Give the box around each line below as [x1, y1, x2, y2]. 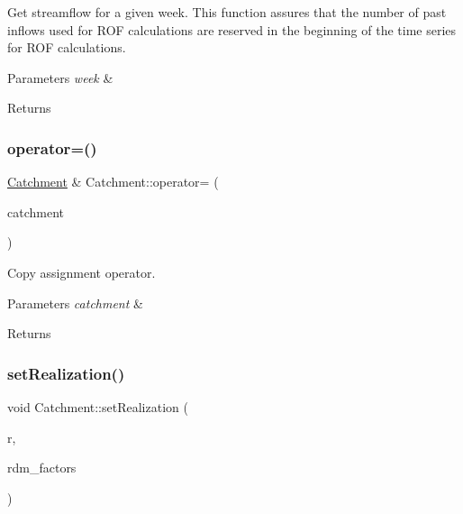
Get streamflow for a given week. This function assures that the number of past [7, 3, 447, 21]
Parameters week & [7, 68, 113, 87]
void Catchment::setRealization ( [7, 397, 188, 416]
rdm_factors [7, 458, 77, 477]
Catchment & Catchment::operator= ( [7, 172, 219, 191]
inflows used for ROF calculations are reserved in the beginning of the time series [7, 20, 457, 39]
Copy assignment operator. [7, 262, 156, 281]
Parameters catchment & [7, 293, 143, 312]
